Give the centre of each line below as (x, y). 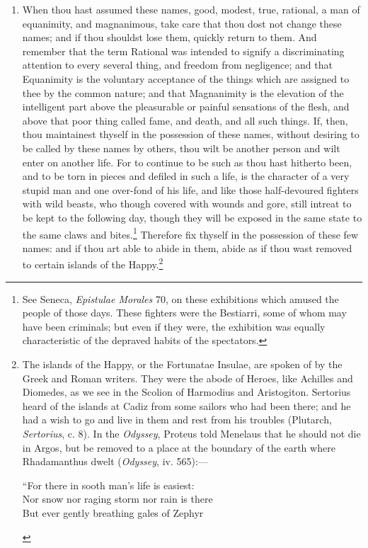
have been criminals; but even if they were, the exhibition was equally (174, 326)
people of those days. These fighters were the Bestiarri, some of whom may (184, 313)
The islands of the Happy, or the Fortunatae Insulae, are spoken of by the (182, 364)
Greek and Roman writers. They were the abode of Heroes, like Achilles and (188, 378)
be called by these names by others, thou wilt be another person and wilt (181, 148)
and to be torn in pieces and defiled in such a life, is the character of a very (186, 176)
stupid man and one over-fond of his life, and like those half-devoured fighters (190, 189)
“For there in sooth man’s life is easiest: (108, 485)
